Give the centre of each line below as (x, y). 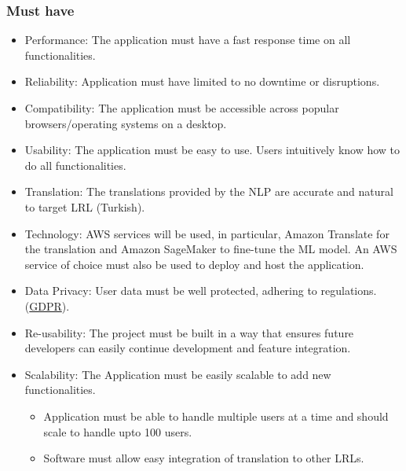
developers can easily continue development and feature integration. (188, 348)
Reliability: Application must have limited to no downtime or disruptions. (202, 81)
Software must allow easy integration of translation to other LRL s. (204, 458)
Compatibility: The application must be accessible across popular (182, 108)
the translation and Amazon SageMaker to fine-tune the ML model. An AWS (211, 249)
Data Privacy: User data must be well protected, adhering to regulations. (201, 291)
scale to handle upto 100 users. (118, 431)
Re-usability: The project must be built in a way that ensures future (189, 332)
